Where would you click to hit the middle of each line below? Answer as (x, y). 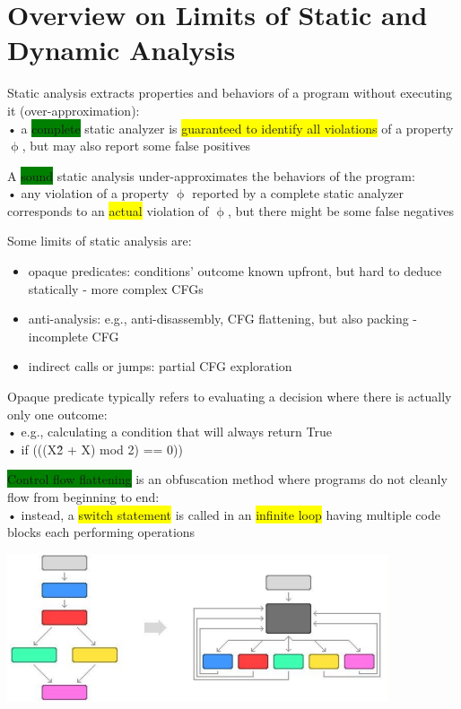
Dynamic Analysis (122, 50)
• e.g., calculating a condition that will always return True (170, 432)
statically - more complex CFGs (116, 288)
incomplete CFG (74, 336)
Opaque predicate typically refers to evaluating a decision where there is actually (230, 397)
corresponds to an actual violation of (108, 210)
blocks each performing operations (101, 532)
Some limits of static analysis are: (100, 241)
